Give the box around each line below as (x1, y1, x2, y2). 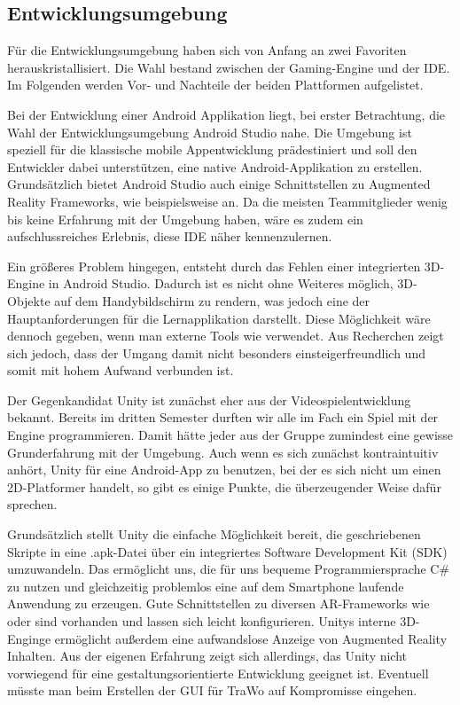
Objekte (7, 291, 51, 309)
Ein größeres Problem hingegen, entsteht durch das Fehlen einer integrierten (7, 256, 421, 275)
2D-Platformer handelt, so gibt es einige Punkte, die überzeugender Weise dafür (7, 477, 441, 496)
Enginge (7, 629, 51, 647)
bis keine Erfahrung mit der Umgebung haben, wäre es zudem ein (7, 209, 363, 228)
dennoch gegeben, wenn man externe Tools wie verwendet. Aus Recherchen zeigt (7, 326, 444, 345)
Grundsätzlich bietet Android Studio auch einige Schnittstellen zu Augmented (7, 175, 431, 193)
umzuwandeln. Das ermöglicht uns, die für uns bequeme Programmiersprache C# (7, 560, 450, 578)
